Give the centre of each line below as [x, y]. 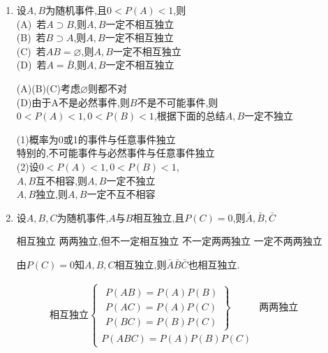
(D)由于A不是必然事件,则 [73, 102]
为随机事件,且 [76, 10]
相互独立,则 [141, 264]
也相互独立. [214, 264]
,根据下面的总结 [189, 116]
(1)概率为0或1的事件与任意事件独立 [96, 139]
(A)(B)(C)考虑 [48, 88]
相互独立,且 [159, 217]
